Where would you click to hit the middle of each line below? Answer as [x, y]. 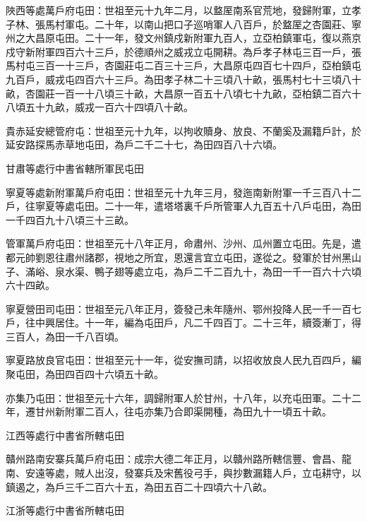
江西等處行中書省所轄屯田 [65, 435]
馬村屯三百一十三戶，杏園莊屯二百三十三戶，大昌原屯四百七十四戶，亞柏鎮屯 [183, 65]
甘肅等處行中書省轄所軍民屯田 [75, 168]
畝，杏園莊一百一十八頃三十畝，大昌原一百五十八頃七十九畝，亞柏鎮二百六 [179, 93]
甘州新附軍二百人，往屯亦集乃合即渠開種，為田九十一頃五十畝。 [183, 411]
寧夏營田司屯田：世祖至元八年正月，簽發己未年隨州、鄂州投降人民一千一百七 [183, 308]
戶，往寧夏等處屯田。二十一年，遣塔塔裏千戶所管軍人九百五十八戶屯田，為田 [183, 206]
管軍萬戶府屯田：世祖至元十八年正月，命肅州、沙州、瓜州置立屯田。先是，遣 [183, 243]
